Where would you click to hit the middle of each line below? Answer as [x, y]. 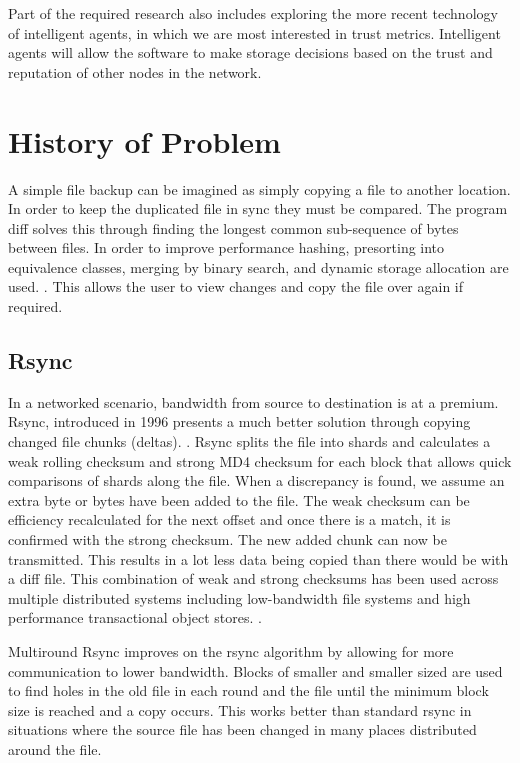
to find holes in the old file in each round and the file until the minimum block [248, 690]
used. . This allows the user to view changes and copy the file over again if [236, 286]
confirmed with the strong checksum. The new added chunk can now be [227, 539]
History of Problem [144, 140]
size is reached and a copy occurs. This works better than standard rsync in [240, 709]
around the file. [55, 748]
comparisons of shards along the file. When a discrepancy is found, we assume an [256, 480]
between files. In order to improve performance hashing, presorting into [226, 247]
